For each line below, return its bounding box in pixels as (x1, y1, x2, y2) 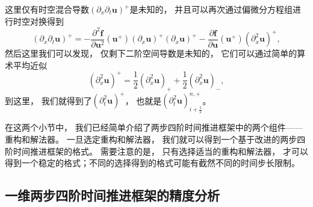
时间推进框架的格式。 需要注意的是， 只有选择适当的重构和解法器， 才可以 (13, 144, 308, 157)
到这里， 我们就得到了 (5, 94, 92, 107)
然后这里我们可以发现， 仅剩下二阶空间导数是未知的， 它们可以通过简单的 (5, 47, 297, 60)
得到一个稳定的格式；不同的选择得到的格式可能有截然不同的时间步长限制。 (5, 156, 300, 169)
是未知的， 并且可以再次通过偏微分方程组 (129, 3, 293, 15)
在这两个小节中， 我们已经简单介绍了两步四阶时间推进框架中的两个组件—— (5, 121, 303, 134)
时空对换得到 (13, 14, 64, 27)
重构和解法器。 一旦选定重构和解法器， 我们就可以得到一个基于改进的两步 (5, 132, 297, 145)
